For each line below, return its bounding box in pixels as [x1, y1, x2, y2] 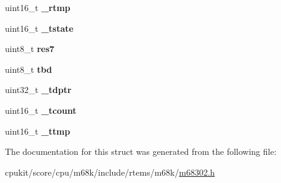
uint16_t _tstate [5, 21, 74, 34]
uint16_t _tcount [5, 103, 77, 116]
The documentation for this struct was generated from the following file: [5, 145, 277, 158]
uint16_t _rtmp [5, 1, 71, 13]
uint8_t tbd [5, 62, 52, 75]
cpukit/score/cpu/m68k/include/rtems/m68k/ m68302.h [5, 165, 215, 178]
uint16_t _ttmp [5, 124, 71, 137]
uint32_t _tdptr [5, 83, 72, 96]
